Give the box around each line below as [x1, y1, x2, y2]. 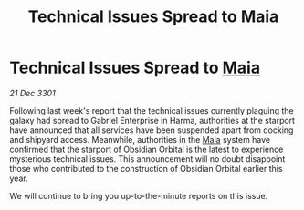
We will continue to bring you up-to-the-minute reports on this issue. [9, 190, 268, 201]
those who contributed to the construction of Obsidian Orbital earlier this [9, 163, 283, 174]
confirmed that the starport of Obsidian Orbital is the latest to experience [9, 144, 284, 155]
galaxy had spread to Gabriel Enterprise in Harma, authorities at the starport [9, 115, 295, 125]
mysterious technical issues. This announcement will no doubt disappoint [9, 153, 286, 165]
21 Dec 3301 [9, 87, 57, 98]
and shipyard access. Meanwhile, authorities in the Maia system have [9, 134, 271, 145]
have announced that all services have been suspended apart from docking [9, 125, 294, 135]
